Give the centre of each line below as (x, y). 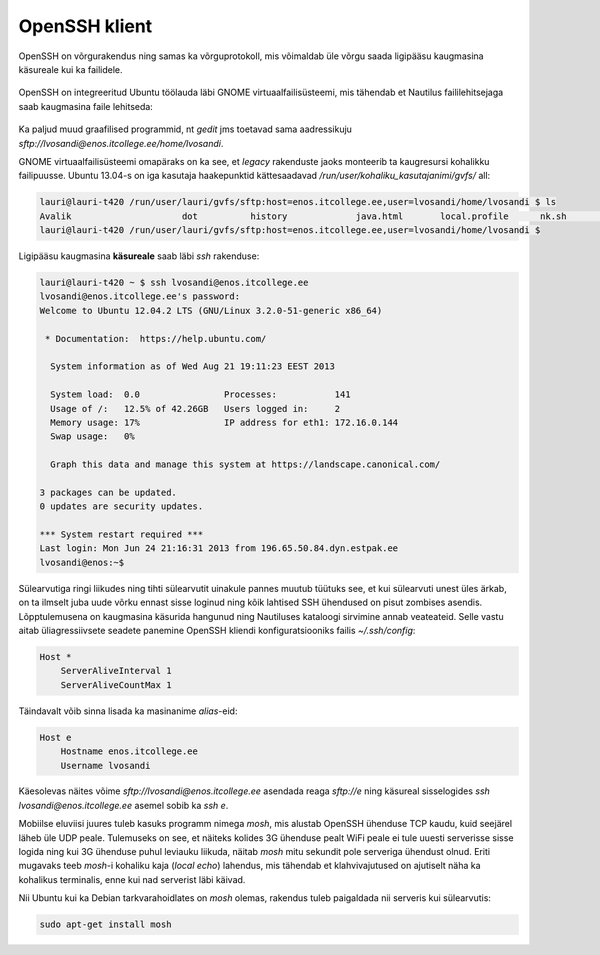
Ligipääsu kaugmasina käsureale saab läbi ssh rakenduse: (139, 256)
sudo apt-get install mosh (105, 924)
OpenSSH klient (85, 26)
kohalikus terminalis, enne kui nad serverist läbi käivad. (132, 879)
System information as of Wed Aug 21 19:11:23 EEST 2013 (192, 366)
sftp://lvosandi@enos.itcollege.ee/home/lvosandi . (121, 143)
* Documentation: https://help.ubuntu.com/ (156, 338)
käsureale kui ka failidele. (70, 69)
